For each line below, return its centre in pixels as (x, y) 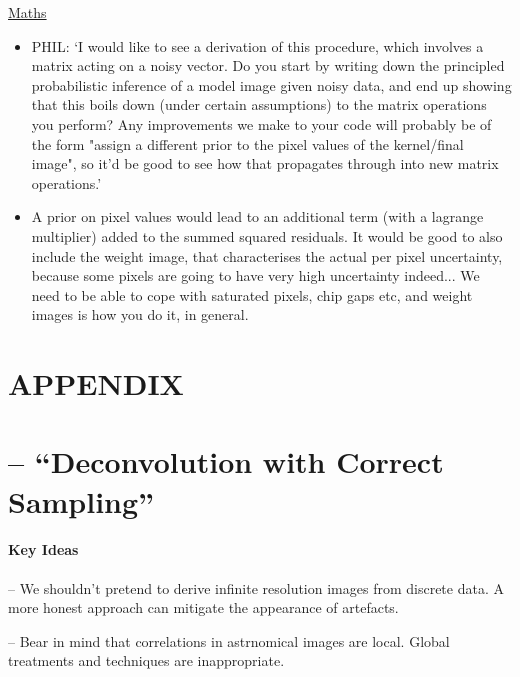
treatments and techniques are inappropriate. (146, 660)
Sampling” (81, 500)
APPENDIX (96, 383)
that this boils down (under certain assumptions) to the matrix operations (259, 104)
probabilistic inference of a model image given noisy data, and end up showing (271, 84)
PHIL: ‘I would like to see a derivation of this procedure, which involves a (257, 45)
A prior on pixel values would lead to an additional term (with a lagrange (257, 216)
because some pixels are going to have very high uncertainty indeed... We (255, 275)
